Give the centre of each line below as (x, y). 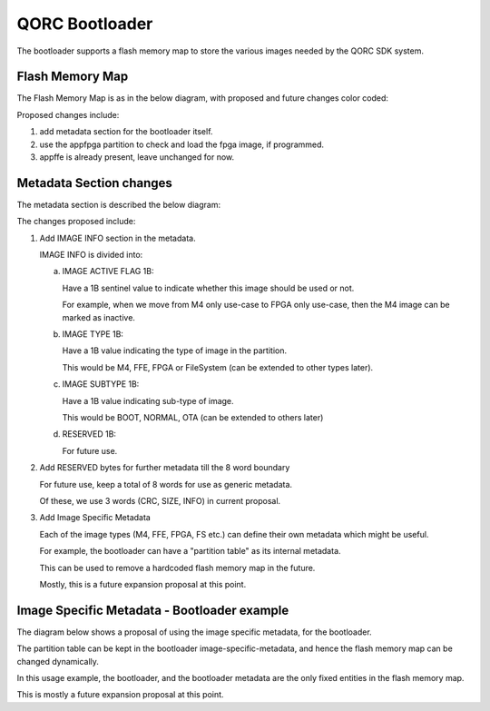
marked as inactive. (99, 317)
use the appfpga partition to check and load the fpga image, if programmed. (182, 144)
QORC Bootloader (85, 24)
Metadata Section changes (94, 183)
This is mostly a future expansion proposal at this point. (120, 695)
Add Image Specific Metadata (95, 518)
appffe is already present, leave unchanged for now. (137, 157)
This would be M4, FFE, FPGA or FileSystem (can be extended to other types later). (218, 367)
